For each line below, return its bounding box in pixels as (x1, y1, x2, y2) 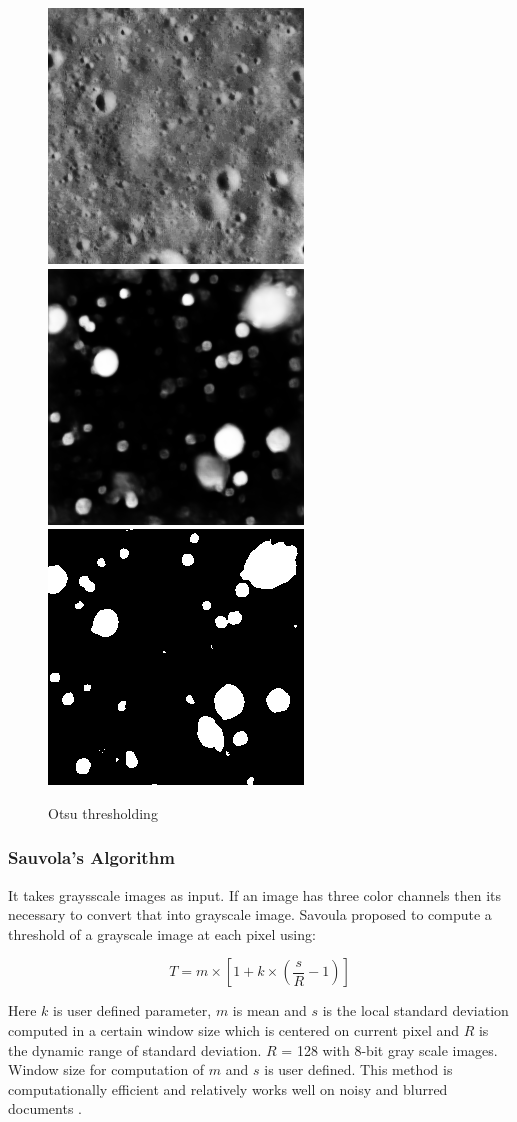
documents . (8, 1098, 82, 1119)
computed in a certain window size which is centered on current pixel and (8, 1019, 460, 1040)
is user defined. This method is (264, 1059, 453, 1080)
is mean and (232, 1000, 307, 1021)
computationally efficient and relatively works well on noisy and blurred (8, 1078, 448, 1099)
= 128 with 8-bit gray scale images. (281, 1039, 498, 1060)
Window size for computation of (8, 1059, 205, 1080)
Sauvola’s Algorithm (8, 845, 175, 870)
